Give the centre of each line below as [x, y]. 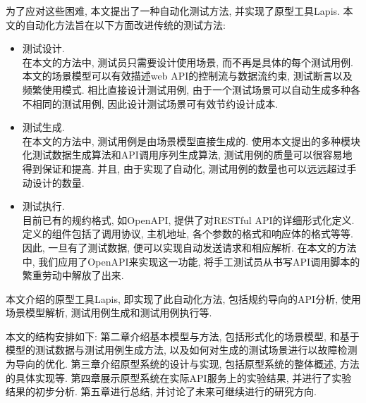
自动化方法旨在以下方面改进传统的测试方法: [125, 24]
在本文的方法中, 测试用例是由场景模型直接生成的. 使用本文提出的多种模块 [191, 141]
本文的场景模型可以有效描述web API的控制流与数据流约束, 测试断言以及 [187, 76]
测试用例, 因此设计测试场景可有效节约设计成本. [170, 103]
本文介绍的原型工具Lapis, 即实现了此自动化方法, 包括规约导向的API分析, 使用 [183, 298]
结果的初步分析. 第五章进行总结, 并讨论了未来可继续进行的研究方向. [161, 391]
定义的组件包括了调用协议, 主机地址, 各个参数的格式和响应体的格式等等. [188, 234]
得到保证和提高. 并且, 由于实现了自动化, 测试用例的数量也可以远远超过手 [189, 168]
